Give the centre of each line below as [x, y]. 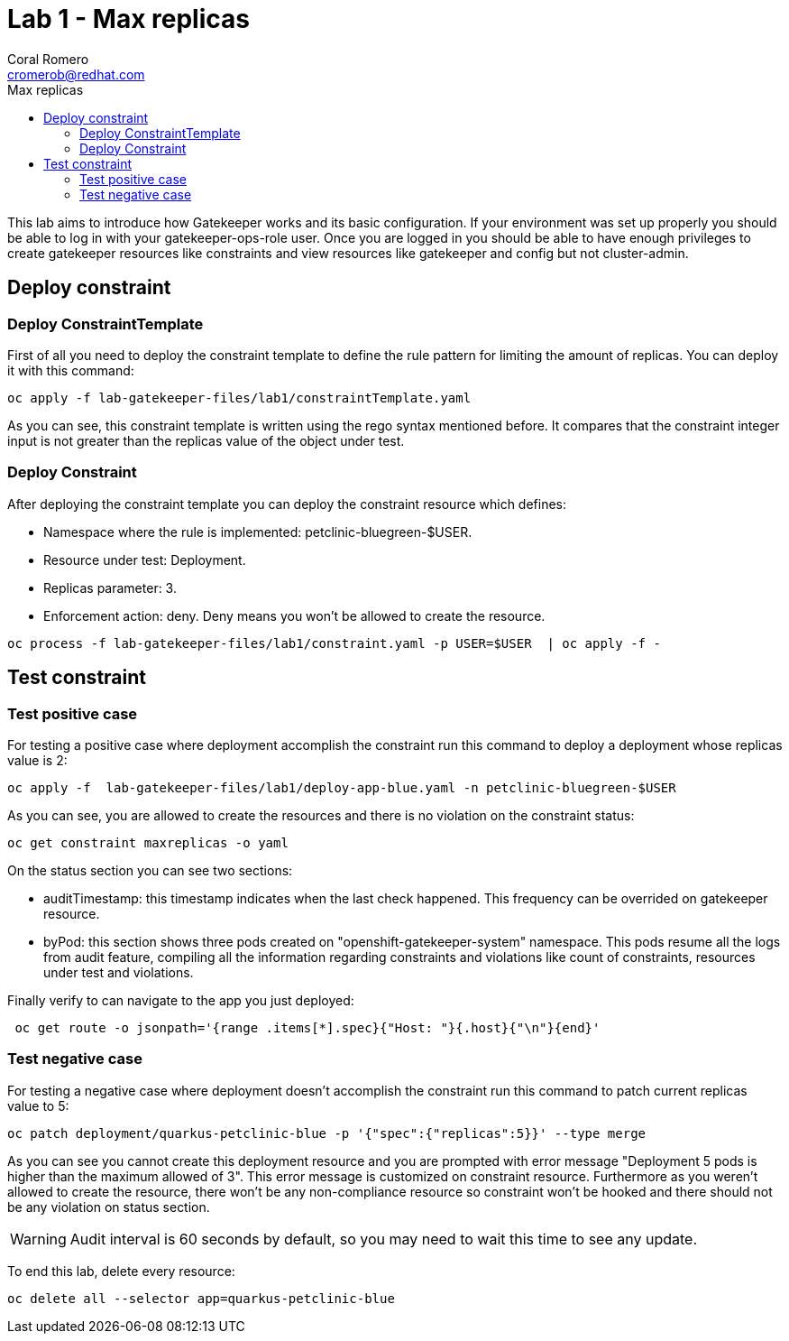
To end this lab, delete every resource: [121, 1271]
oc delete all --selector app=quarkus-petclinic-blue [201, 1298]
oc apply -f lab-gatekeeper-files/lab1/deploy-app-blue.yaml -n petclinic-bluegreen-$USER [342, 787]
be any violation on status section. [109, 1207]
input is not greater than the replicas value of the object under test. [206, 440]
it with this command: [71, 370]
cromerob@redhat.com [76, 74]
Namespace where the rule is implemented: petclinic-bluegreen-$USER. [258, 532]
